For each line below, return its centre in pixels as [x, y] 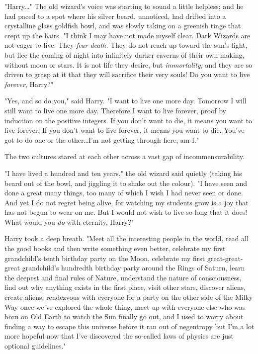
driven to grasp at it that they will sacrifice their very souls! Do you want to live [127, 74]
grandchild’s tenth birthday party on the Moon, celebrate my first [105, 258]
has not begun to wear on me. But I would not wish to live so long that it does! [126, 212]
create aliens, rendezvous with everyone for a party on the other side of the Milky [129, 297]
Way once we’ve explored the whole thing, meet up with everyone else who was [125, 307]
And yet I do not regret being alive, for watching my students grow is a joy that [127, 202]
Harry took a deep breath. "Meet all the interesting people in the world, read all [127, 238]
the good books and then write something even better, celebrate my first [115, 248]
